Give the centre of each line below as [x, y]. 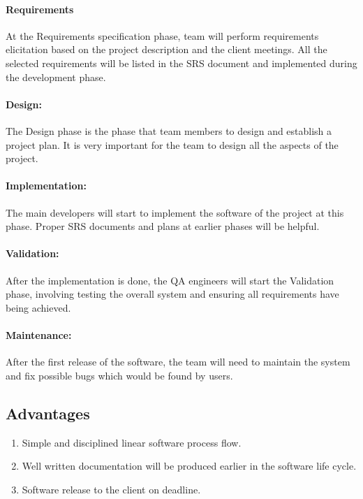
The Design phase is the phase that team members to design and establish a [169, 130]
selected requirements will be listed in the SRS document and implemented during [181, 63]
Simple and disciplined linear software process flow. [132, 442]
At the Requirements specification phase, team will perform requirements [162, 35]
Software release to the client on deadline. [111, 489]
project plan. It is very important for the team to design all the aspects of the [172, 144]
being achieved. [38, 307]
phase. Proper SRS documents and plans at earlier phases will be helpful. [163, 226]
